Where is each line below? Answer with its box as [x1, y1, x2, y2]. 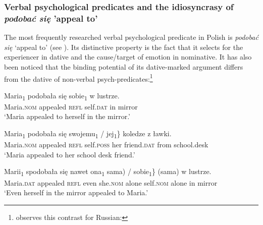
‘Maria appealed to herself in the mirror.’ [4, 111, 130, 122]
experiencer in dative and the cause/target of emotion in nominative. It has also [4, 51, 252, 62]
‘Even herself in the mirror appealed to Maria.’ [4, 187, 148, 198]
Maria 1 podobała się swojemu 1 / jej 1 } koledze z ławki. [4, 128, 172, 140]
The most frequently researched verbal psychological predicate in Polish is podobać [4, 32, 258, 42]
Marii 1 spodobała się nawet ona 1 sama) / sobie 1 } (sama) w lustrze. [4, 166, 212, 178]
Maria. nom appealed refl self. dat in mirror [4, 101, 138, 111]
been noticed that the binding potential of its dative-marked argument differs [4, 61, 243, 72]
